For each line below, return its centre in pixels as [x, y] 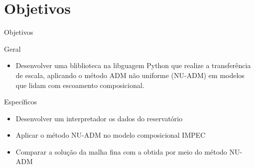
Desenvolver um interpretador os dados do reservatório [99, 118]
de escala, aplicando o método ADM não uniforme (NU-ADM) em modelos [130, 75]
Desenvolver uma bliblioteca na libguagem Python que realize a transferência [133, 65]
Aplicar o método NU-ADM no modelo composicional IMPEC [111, 135]
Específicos [21, 102]
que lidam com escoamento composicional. [80, 85]
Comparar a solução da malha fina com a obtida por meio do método [121, 151]
